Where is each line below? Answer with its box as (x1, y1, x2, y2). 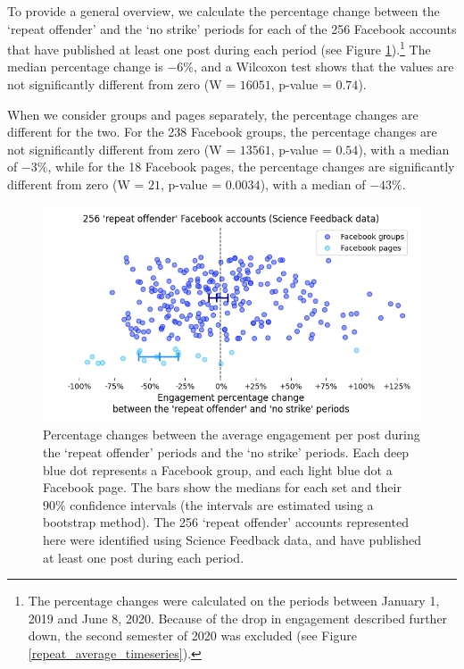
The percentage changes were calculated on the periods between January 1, (28, 591, 440, 610)
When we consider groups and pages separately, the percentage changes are (7, 105, 418, 123)
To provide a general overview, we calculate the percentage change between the (7, 2, 440, 20)
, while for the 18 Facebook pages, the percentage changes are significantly (47, 157, 455, 176)
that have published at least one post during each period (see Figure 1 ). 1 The (7, 38, 431, 58)
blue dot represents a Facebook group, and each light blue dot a (43, 460, 393, 479)
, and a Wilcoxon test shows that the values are (193, 57, 454, 76)
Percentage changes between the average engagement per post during (43, 425, 420, 444)
